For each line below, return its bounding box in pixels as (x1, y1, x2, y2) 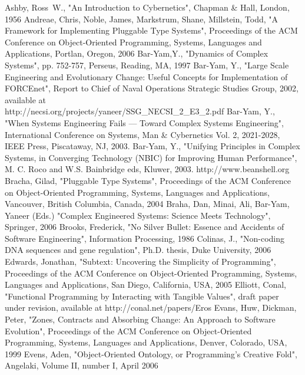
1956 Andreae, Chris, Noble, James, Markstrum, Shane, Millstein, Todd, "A (5, 12, 279, 25)
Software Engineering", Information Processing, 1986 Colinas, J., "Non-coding (5, 232, 285, 244)
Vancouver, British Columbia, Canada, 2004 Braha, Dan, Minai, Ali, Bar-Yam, (5, 198, 290, 210)
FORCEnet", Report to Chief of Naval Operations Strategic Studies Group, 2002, (5, 82, 299, 94)
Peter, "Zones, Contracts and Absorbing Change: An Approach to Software (5, 313, 276, 325)
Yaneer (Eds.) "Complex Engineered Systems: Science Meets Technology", (5, 209, 271, 221)
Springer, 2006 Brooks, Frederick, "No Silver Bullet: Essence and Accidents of (5, 221, 284, 233)
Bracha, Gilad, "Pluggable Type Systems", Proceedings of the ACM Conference (5, 174, 291, 186)
